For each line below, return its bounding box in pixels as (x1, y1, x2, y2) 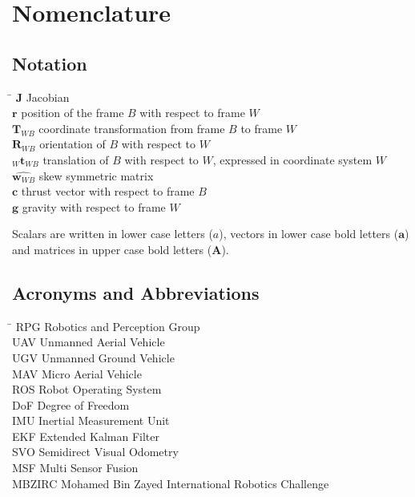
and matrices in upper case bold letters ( (12, 240, 212, 257)
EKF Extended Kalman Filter (12, 427, 160, 444)
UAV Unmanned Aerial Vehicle (12, 333, 165, 350)
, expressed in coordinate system (212, 151, 373, 168)
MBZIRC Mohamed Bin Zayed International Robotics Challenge (12, 475, 329, 491)
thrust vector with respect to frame (21, 183, 195, 200)
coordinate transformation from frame (38, 119, 225, 136)
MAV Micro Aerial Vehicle (12, 365, 142, 382)
